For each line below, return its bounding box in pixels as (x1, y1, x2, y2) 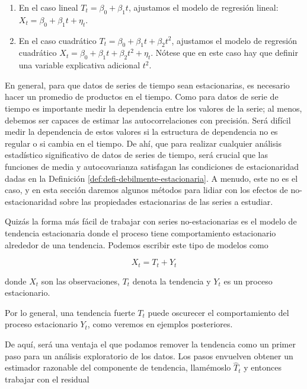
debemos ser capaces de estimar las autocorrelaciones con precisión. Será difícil (5, 113, 291, 126)
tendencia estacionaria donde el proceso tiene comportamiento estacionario (5, 226, 276, 239)
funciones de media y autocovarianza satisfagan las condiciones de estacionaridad (5, 160, 299, 172)
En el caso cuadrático (18, 34, 97, 46)
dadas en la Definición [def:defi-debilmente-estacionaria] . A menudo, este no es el (5, 172, 298, 184)
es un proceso (223, 274, 273, 287)
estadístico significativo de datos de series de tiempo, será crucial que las (5, 148, 268, 161)
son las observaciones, (41, 274, 120, 287)
